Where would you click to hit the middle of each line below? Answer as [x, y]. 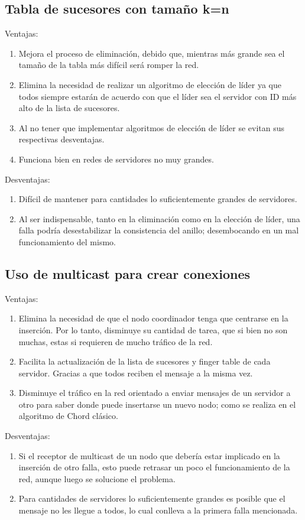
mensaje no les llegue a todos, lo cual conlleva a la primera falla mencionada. [158, 510]
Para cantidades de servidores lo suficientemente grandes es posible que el [152, 498]
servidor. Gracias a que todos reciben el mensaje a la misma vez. [136, 373]
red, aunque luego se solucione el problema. [97, 478]
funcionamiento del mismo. [67, 241]
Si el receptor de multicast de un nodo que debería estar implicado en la [149, 455]
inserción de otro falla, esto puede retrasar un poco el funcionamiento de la [154, 467]
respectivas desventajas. [61, 139]
